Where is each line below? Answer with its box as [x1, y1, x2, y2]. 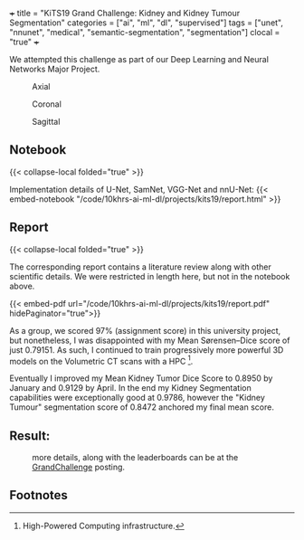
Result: [9, 428, 51, 443]
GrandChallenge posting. [32, 461, 125, 473]
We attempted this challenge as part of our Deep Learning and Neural [9, 54, 270, 64]
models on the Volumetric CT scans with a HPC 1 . [9, 354, 194, 366]
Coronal [32, 99, 62, 109]
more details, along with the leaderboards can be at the [32, 452, 239, 463]
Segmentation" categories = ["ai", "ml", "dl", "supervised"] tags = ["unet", [9, 17, 283, 28]
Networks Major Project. [9, 63, 100, 74]
